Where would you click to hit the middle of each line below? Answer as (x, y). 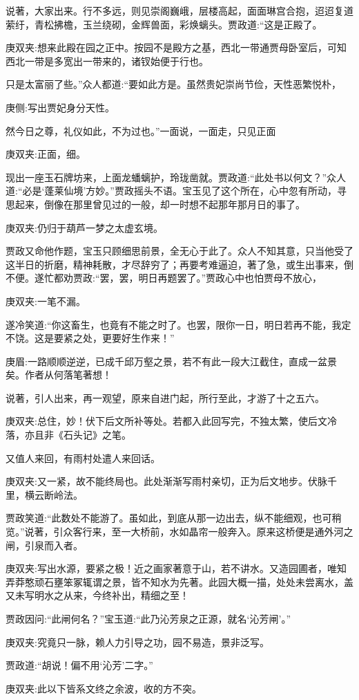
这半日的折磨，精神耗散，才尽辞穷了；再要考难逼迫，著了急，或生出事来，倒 (179, 264)
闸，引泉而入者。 (44, 545)
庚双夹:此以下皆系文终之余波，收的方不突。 (104, 688)
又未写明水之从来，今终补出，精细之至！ (97, 595)
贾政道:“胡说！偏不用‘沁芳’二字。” (79, 665)
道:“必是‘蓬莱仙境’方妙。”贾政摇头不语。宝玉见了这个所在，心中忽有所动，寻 (176, 191)
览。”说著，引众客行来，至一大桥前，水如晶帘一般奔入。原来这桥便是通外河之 (179, 532)
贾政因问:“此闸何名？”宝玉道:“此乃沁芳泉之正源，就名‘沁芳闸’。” (148, 618)
